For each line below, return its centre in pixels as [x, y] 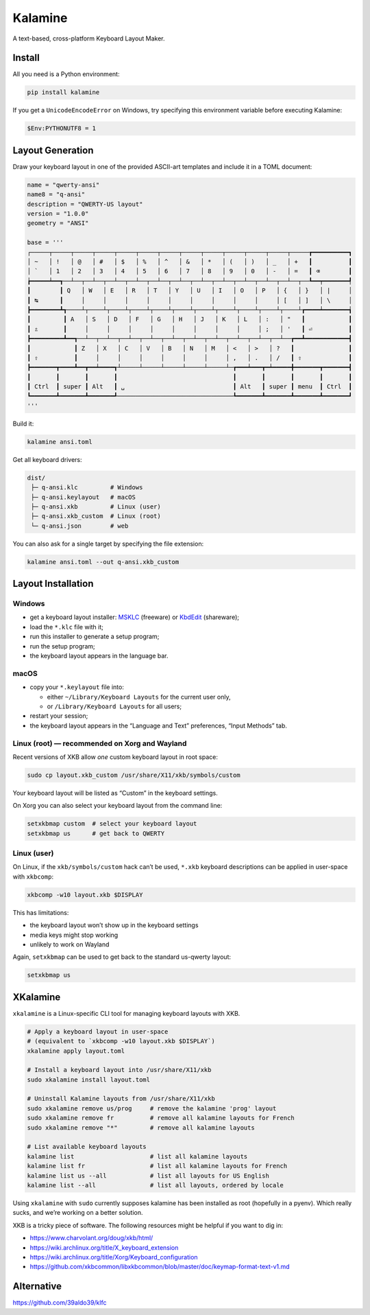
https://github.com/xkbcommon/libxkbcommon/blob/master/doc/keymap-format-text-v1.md [160, 1267]
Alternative [37, 1287]
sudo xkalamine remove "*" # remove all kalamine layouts [141, 1128]
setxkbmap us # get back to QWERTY [96, 833]
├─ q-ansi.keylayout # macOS [84, 497]
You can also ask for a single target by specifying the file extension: [108, 544]
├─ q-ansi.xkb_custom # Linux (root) [96, 516]
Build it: [23, 423]
